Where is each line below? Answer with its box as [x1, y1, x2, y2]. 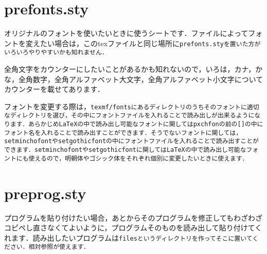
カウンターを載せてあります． [4, 84, 105, 94]
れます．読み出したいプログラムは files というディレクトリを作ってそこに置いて [4, 232, 253, 243]
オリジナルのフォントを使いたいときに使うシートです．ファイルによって [4, 28, 248, 38]
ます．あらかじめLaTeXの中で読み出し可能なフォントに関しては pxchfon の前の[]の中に [10, 121, 263, 128]
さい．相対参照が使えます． [10, 243, 90, 251]
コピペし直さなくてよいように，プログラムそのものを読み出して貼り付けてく [4, 222, 262, 233]
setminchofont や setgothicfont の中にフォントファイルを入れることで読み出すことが [4, 138, 259, 145]
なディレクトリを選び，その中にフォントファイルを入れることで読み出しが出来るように [4, 112, 255, 120]
